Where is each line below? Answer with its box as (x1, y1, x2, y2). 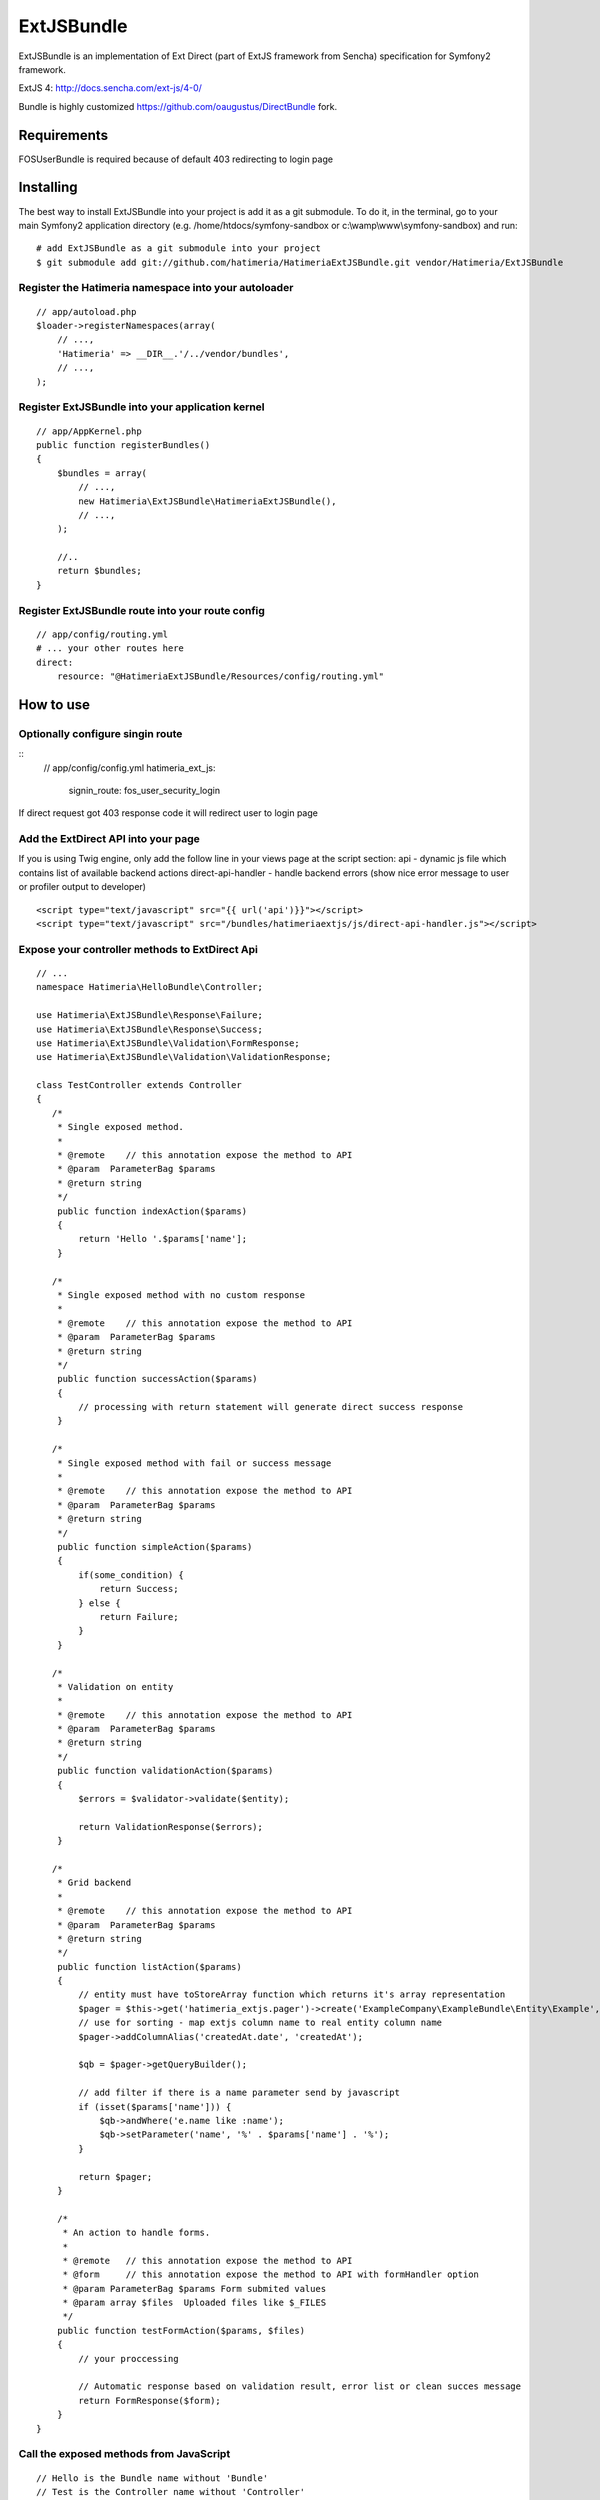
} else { (78, 1597, 121, 1609)
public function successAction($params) (56, 1373, 259, 1385)
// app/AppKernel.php (36, 425, 142, 437)
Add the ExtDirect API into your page (18, 832, 200, 846)
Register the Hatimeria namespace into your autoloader (18, 281, 294, 295)
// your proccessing (78, 2353, 179, 2364)
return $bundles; (56, 565, 142, 577)
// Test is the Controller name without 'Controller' (36, 2486, 305, 2497)
